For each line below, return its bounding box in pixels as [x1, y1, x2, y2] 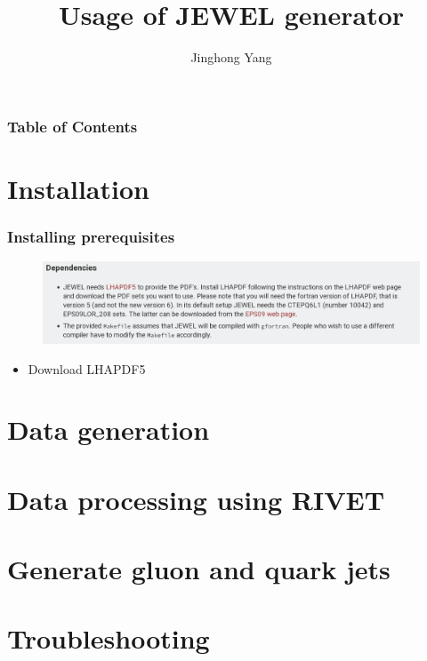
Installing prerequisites [7, 225, 175, 247]
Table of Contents [7, 115, 138, 137]
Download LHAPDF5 [28, 359, 146, 378]
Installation [7, 170, 149, 206]
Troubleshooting [7, 620, 210, 657]
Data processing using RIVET [7, 481, 385, 517]
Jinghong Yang [190, 48, 272, 67]
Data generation [7, 411, 210, 448]
